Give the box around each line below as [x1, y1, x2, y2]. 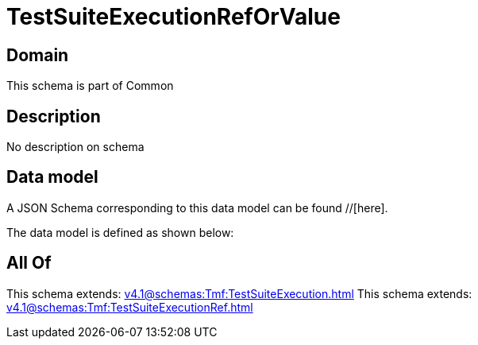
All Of [6, 253, 52, 273]
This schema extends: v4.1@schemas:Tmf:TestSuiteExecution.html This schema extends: [6, 286, 472, 300]
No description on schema [6, 140, 145, 154]
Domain [6, 45, 69, 65]
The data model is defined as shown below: [6, 225, 234, 239]
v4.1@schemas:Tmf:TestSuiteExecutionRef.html [6, 300, 253, 314]
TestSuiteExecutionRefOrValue [6, 3, 341, 30]
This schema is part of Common [6, 79, 174, 93]
